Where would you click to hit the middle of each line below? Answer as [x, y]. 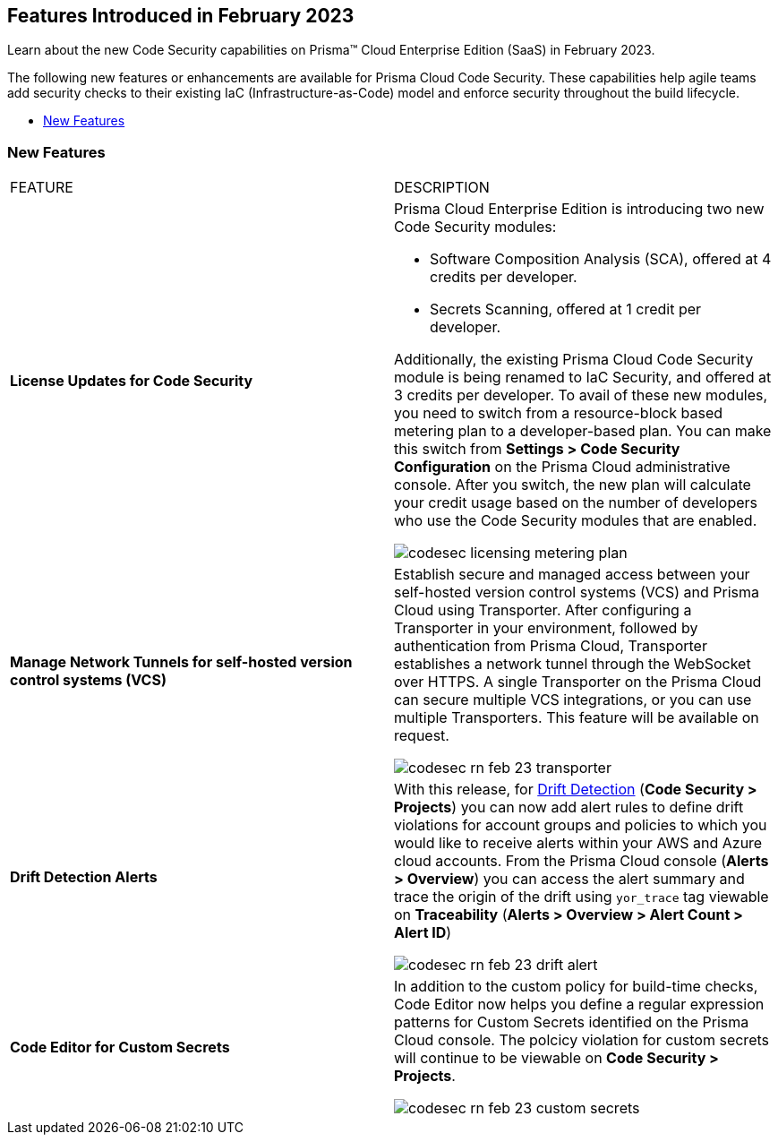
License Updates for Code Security [132, 381]
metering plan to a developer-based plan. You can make [583, 431]
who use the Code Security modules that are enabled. [576, 521]
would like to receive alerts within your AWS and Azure [578, 843]
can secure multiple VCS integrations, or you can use [573, 700]
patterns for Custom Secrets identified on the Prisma [572, 1022]
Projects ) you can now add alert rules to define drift [569, 807]
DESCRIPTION [442, 188]
